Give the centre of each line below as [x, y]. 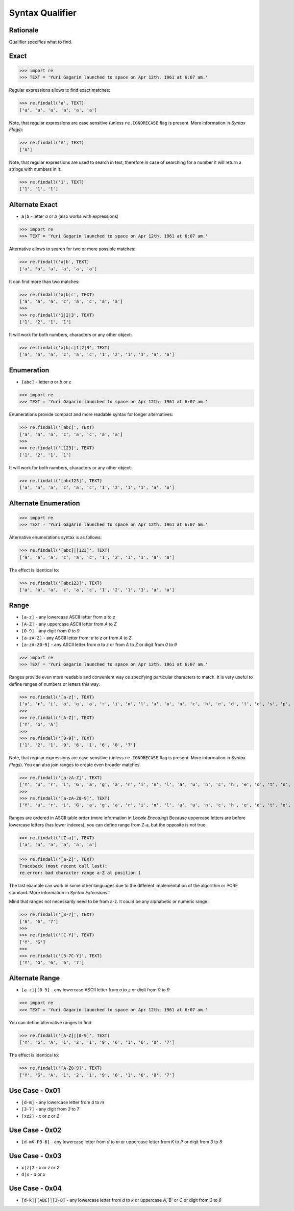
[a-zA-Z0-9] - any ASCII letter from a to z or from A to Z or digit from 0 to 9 [99, 644]
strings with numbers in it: [35, 169]
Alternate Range [35, 978]
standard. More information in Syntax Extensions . [59, 892]
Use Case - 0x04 [36, 1188]
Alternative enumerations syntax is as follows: [55, 538]
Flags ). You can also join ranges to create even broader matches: [75, 765]
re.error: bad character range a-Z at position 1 [80, 873]
